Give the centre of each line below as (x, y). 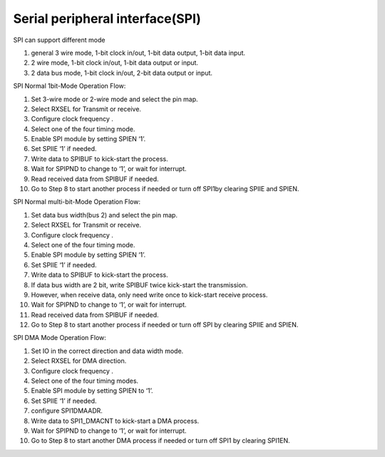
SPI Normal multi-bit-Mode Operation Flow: (77, 202)
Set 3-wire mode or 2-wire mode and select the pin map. (115, 99)
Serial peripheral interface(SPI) (107, 19)
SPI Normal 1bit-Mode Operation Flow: (70, 86)
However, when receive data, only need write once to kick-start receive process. (149, 294)
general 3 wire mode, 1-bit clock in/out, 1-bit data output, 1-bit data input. (138, 53)
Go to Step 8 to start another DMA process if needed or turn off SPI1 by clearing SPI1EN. (160, 441)
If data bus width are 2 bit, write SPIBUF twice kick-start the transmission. (139, 284)
